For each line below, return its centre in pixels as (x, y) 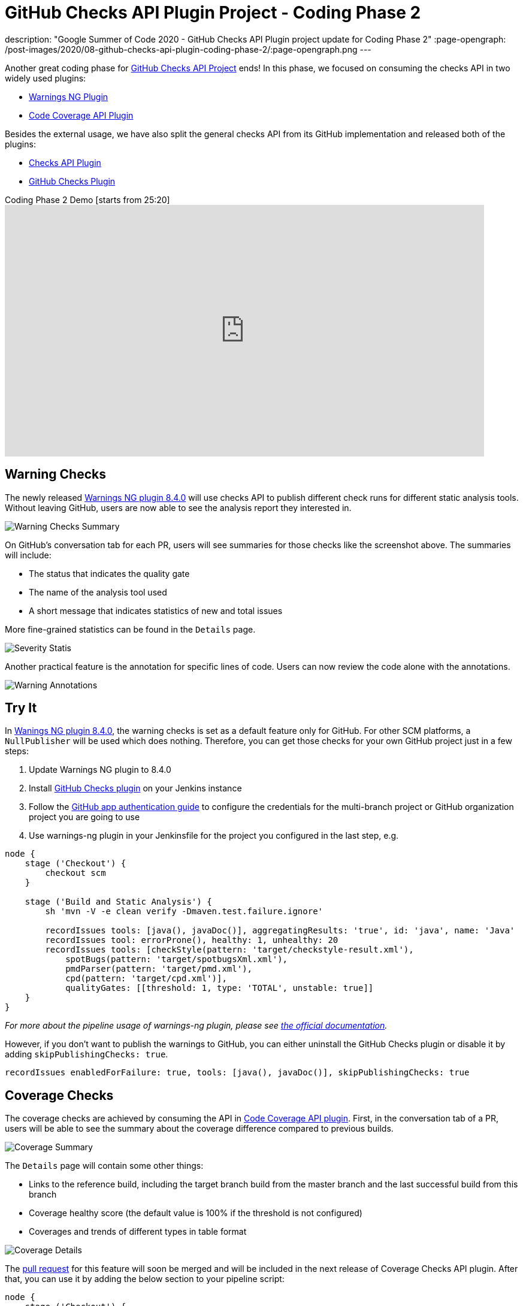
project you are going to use (84, 817)
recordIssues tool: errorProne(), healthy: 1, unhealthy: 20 (192, 940)
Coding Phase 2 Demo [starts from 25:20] (87, 199)
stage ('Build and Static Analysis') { (118, 902)
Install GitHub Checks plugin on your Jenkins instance (135, 788)
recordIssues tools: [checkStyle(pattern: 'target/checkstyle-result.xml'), (229, 950)
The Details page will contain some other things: (104, 1166)
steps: (17, 751)
